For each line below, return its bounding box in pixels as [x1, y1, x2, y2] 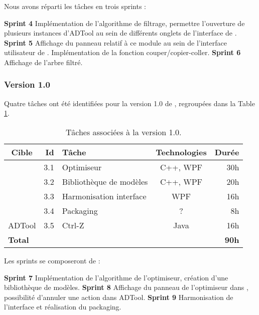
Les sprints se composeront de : [4, 255, 100, 265]
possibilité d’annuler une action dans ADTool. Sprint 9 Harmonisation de [4, 291, 233, 302]
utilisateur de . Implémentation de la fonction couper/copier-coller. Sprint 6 [4, 47, 241, 58]
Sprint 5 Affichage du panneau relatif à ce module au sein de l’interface [4, 37, 227, 48]
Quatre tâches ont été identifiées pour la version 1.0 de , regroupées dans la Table [4, 98, 255, 108]
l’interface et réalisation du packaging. [4, 301, 121, 312]
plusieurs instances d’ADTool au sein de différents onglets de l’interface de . [4, 28, 237, 38]
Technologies [156, 146, 207, 158]
